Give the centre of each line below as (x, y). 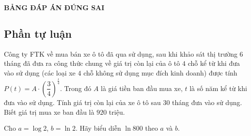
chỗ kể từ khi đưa (214, 63)
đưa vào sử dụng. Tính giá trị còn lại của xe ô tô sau (82, 102)
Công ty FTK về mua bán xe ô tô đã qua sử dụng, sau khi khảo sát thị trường (121, 53)
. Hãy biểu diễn (98, 128)
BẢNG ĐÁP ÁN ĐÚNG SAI (54, 7)
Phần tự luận (38, 33)
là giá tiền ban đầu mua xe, (142, 88)
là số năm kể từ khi (218, 88)
